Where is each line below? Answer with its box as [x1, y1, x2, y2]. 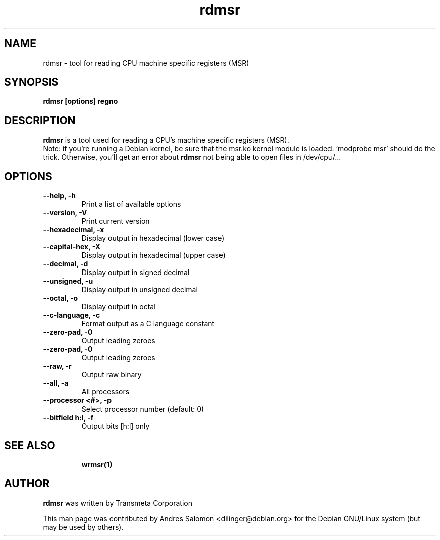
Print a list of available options [81, 200, 181, 209]
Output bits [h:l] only [81, 422, 150, 431]
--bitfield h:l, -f [43, 413, 94, 422]
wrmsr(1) [81, 460, 113, 469]
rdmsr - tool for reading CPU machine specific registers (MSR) [43, 58, 249, 67]
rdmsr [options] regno [43, 97, 118, 106]
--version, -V [43, 208, 87, 217]
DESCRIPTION [4, 114, 76, 127]
